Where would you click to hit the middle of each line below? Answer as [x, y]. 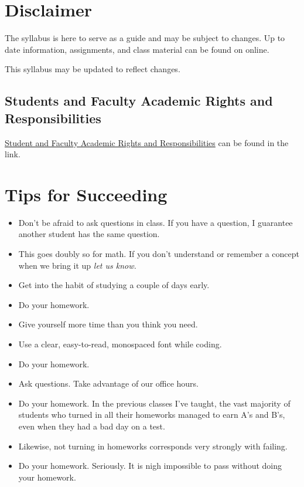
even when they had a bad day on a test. [92, 426]
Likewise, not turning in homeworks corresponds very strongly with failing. [153, 446]
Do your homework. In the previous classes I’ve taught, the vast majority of [154, 403]
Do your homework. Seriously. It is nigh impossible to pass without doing [150, 466]
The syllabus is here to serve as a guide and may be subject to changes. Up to [145, 38]
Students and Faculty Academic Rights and [139, 101]
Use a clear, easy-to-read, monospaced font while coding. [120, 344]
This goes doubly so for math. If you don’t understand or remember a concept [159, 253]
